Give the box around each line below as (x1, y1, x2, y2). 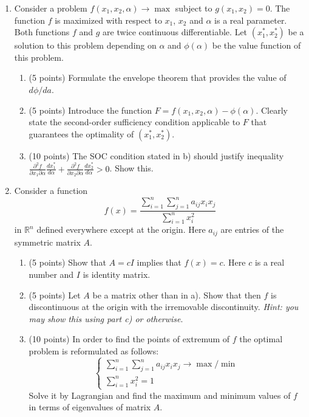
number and (29, 268, 74, 281)
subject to (175, 2, 212, 14)
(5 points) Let (29, 288, 81, 301)
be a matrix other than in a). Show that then (92, 288, 261, 301)
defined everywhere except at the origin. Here (36, 223, 206, 236)
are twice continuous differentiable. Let (103, 26, 248, 38)
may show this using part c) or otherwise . (29, 312, 183, 325)
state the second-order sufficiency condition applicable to (29, 115, 240, 128)
